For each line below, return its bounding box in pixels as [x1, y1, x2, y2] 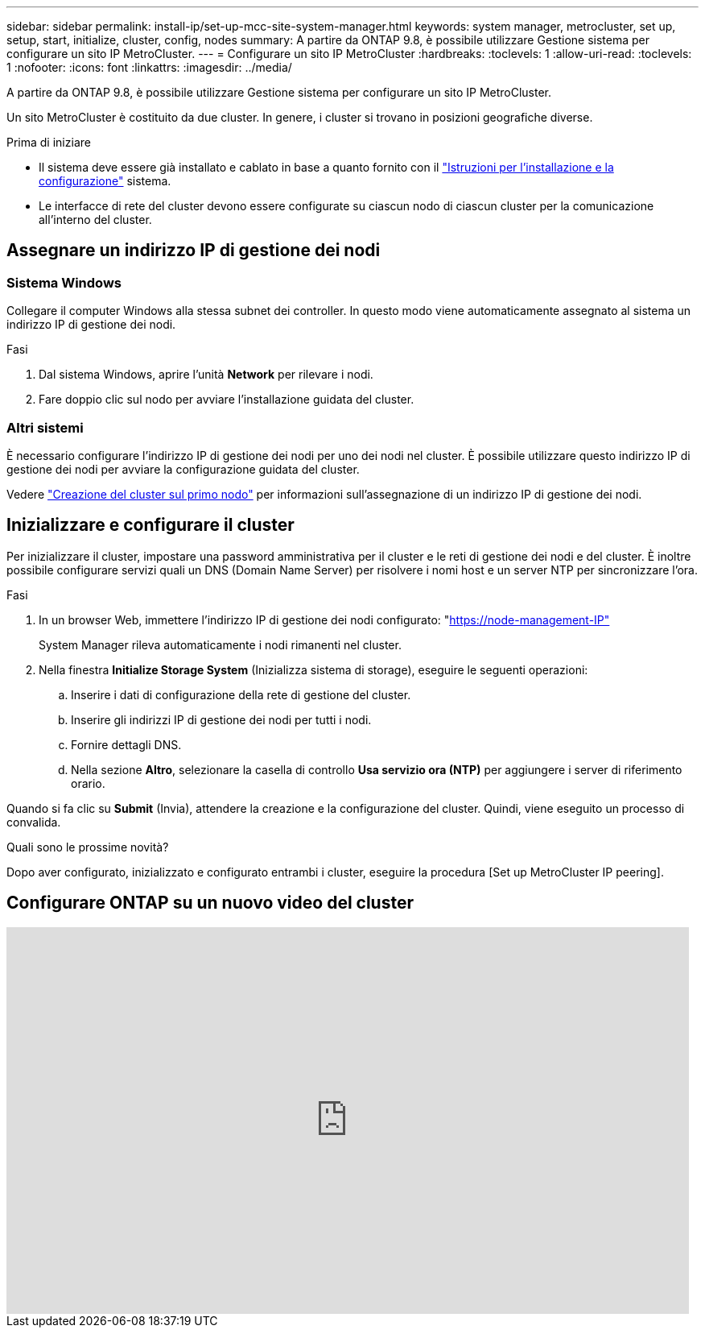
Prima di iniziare [6, 135, 91, 149]
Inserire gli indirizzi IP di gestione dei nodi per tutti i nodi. [71, 712, 372, 727]
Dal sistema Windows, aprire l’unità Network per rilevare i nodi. [39, 367, 373, 382]
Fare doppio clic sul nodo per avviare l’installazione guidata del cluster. [39, 392, 414, 407]
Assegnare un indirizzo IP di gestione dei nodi [6, 240, 381, 261]
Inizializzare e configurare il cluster [6, 515, 295, 536]
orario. [71, 776, 105, 790]
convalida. [6, 814, 61, 829]
